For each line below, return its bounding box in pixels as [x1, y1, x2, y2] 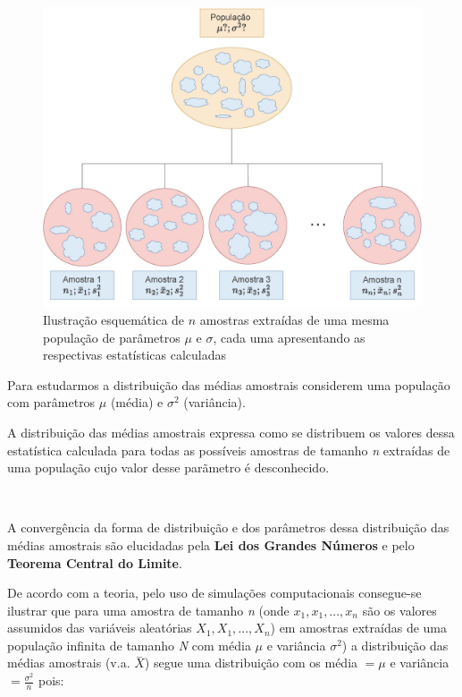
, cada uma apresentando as [213, 327, 365, 346]
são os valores [362, 600, 437, 619]
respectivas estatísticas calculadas [43, 345, 227, 364]
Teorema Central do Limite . [7, 553, 182, 572]
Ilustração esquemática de [43, 310, 185, 328]
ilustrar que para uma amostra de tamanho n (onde [7, 600, 290, 619]
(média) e [110, 393, 164, 412]
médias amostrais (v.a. [7, 653, 130, 672]
